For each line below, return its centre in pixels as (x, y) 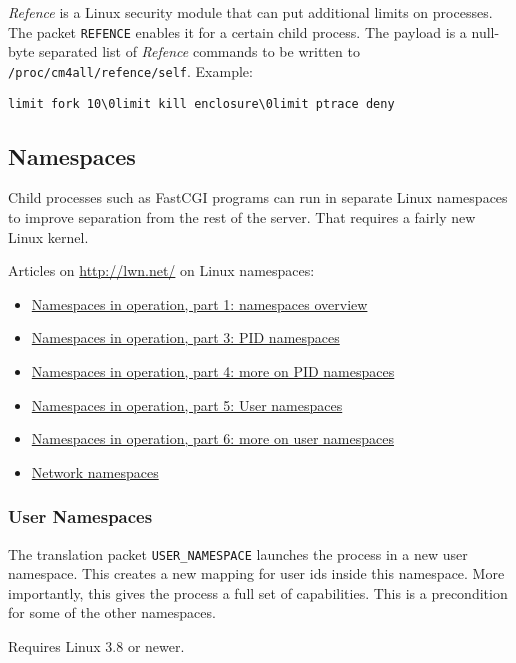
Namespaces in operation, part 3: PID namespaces (185, 337)
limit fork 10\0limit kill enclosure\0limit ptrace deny (201, 103)
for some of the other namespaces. (112, 612)
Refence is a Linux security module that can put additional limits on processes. (250, 12)
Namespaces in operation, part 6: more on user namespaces (212, 438)
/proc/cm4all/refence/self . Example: (130, 70)
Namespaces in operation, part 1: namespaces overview (199, 303)
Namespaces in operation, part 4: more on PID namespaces (213, 370)
